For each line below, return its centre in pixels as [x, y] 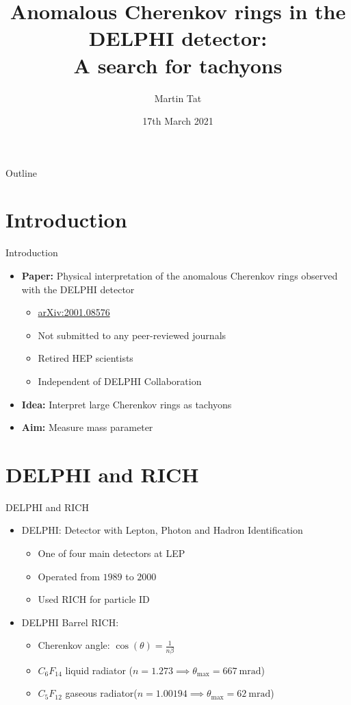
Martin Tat [178, 98]
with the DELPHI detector [78, 289]
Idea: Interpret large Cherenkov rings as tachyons [127, 404]
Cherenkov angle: [74, 645]
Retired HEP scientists [86, 358]
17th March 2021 [178, 121]
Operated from [69, 576]
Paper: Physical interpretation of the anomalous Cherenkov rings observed [180, 275]
